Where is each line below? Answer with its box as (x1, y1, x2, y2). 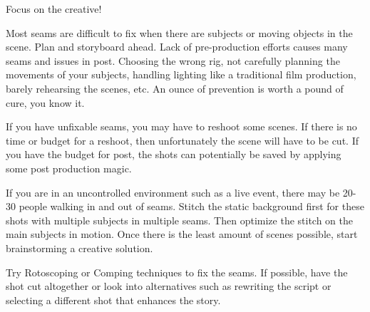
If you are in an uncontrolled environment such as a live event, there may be (6, 184, 340, 199)
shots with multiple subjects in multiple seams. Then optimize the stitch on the (6, 212, 354, 227)
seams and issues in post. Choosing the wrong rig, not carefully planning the (6, 53, 340, 68)
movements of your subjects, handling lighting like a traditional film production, (6, 67, 356, 82)
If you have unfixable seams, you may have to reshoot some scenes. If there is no (6, 119, 357, 134)
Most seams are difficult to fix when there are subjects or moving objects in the (6, 25, 353, 40)
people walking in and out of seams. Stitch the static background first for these (19, 199, 364, 214)
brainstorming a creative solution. (6, 240, 153, 255)
